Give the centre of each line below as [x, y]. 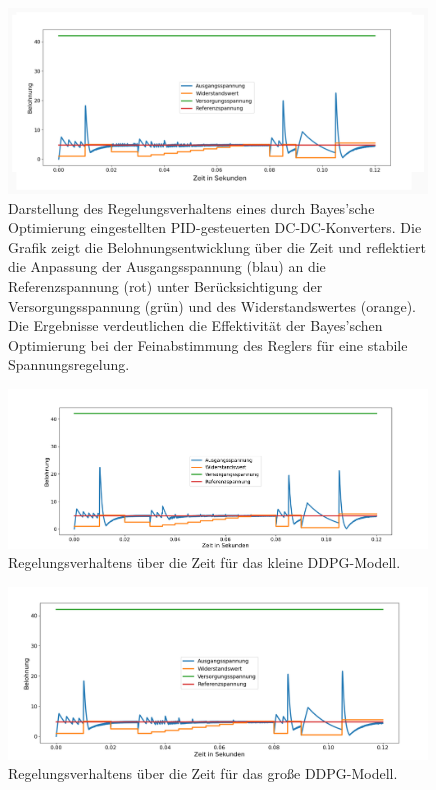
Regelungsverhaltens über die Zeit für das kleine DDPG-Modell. [204, 562]
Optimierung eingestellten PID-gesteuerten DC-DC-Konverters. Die [215, 227]
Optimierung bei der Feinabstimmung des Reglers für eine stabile [208, 344]
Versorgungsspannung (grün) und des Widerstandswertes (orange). [212, 305]
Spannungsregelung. [69, 364]
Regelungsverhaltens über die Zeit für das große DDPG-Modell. [203, 773]
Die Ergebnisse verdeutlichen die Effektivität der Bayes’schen [195, 325]
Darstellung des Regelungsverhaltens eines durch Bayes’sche [191, 207]
